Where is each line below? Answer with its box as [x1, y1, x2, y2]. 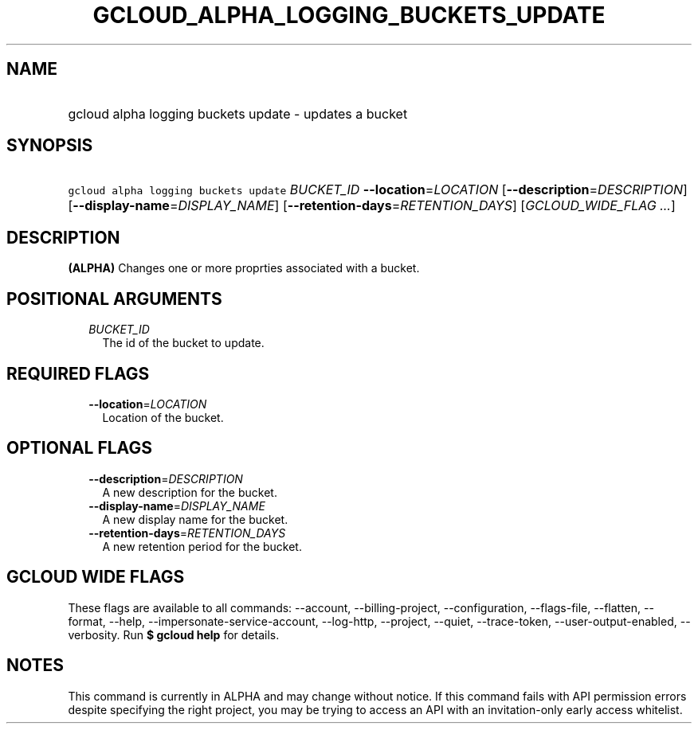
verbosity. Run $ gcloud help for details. [68, 627, 280, 642]
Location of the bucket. [102, 410, 224, 424]
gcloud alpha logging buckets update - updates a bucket [68, 105, 408, 122]
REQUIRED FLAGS [6, 363, 150, 384]
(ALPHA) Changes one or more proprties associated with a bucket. [68, 261, 420, 275]
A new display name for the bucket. [102, 512, 288, 526]
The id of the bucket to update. [102, 336, 265, 350]
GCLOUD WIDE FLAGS [6, 567, 185, 588]
